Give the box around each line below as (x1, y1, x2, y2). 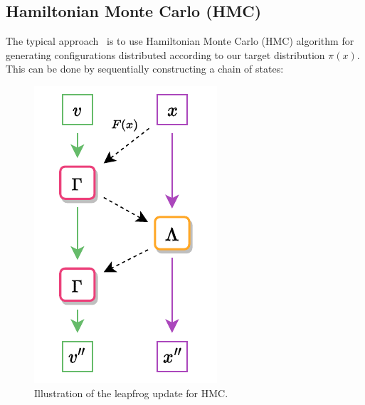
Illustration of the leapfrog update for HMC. (34, 385, 228, 400)
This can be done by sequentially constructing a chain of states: (6, 61, 284, 76)
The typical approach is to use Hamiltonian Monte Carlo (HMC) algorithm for (6, 33, 354, 48)
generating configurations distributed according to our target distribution (6, 47, 325, 62)
